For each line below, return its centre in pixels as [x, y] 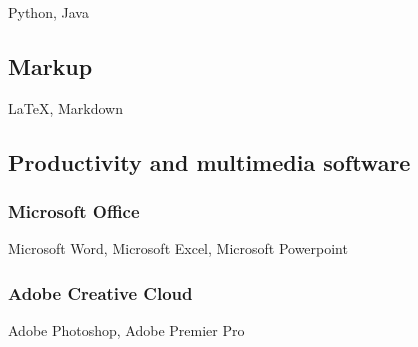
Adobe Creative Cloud [100, 292]
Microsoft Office [74, 211]
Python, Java [48, 12]
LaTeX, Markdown [65, 107]
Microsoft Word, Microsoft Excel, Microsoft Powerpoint [178, 248]
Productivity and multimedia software [209, 161]
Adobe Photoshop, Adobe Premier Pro [126, 330]
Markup [50, 65]
